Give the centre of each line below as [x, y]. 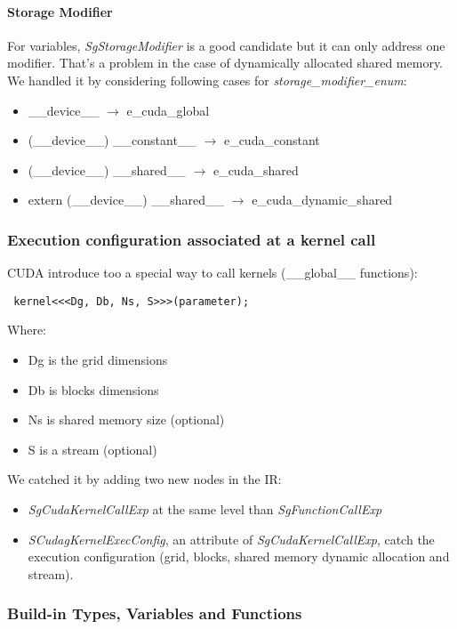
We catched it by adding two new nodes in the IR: [144, 479]
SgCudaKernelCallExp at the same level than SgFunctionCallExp [205, 508]
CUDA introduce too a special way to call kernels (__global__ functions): [212, 273]
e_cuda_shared [256, 169]
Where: [27, 330]
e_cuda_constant [272, 140]
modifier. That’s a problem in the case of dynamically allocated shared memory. [225, 63]
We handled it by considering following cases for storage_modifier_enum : [207, 80]
